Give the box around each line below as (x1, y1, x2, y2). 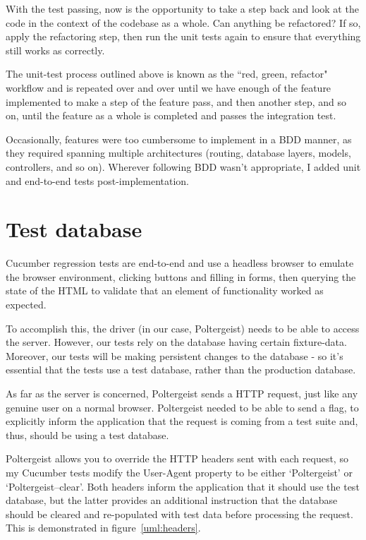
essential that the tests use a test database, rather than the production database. (6, 362, 356, 377)
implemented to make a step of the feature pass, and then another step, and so (6, 94, 347, 109)
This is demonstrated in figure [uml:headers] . (6, 520, 201, 535)
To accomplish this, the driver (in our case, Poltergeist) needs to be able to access (6, 320, 360, 335)
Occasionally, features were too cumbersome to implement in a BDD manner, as (6, 131, 352, 146)
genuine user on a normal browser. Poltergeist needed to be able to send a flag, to (6, 400, 359, 414)
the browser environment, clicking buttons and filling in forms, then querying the (6, 269, 356, 284)
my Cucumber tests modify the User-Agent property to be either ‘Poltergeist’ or (6, 464, 353, 479)
